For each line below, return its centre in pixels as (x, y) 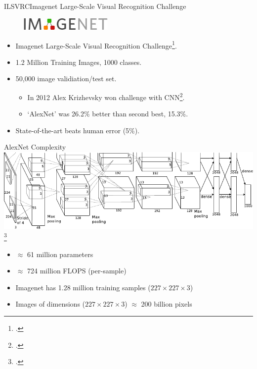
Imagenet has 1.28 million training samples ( (83, 287)
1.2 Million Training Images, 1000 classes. (79, 62)
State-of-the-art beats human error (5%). (78, 130)
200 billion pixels (167, 304)
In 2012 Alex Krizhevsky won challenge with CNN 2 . (106, 96)
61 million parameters (60, 254)
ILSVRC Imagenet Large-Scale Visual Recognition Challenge (95, 6)
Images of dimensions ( (50, 304)
